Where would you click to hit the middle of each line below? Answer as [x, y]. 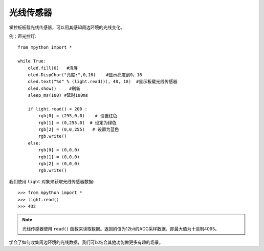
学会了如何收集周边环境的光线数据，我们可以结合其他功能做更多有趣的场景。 [86, 242]
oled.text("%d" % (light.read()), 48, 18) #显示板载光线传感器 [103, 82]
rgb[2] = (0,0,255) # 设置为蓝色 [79, 130]
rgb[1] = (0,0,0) [59, 157]
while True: [32, 61]
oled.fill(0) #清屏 [53, 68]
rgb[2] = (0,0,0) [59, 163]
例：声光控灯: [23, 36]
